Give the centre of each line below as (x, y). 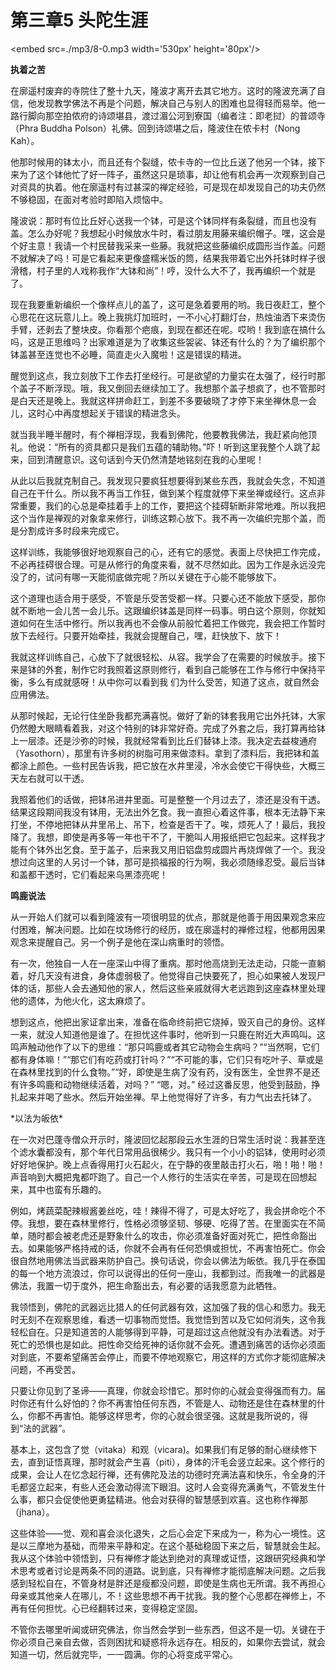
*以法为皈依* (37, 1118)
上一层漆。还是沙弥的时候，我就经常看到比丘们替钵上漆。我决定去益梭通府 (163, 740)
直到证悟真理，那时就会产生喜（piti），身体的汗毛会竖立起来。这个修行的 (176, 1462)
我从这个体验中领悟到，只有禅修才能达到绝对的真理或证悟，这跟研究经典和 (163, 1558)
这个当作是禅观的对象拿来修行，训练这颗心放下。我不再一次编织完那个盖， (163, 518)
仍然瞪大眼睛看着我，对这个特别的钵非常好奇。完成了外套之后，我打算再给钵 (168, 728)
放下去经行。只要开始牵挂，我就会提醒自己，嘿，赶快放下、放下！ (146, 635)
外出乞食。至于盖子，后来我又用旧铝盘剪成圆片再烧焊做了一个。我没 (185, 849)
